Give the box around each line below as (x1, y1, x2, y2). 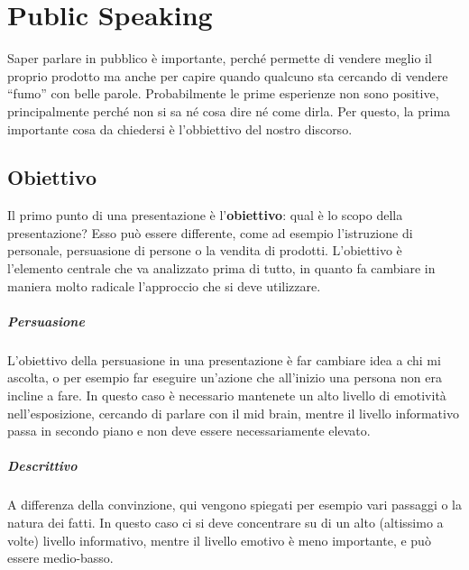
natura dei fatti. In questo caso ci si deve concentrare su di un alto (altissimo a (7, 512, 444, 531)
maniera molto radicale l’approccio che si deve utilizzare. (7, 276, 321, 295)
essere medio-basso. (7, 548, 114, 567)
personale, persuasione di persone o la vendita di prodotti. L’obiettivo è (7, 241, 402, 260)
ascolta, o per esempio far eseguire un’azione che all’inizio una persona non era (7, 368, 442, 387)
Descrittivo (7, 456, 78, 475)
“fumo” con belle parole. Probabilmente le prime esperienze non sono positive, (7, 84, 439, 103)
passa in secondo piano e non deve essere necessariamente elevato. (7, 421, 371, 440)
